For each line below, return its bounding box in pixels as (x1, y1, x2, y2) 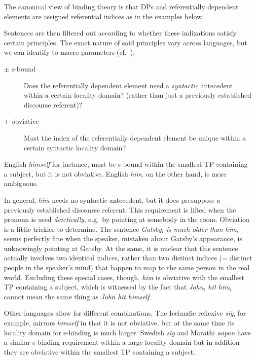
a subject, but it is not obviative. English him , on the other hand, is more (4, 168, 227, 179)
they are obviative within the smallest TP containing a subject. (4, 346, 195, 357)
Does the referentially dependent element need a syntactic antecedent (24, 80, 233, 90)
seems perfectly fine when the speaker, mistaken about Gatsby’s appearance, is (4, 233, 242, 244)
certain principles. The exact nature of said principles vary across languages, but (4, 37, 248, 47)
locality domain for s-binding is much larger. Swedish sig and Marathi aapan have (4, 327, 251, 337)
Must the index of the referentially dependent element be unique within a (24, 132, 246, 143)
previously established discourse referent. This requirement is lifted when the (4, 204, 236, 215)
